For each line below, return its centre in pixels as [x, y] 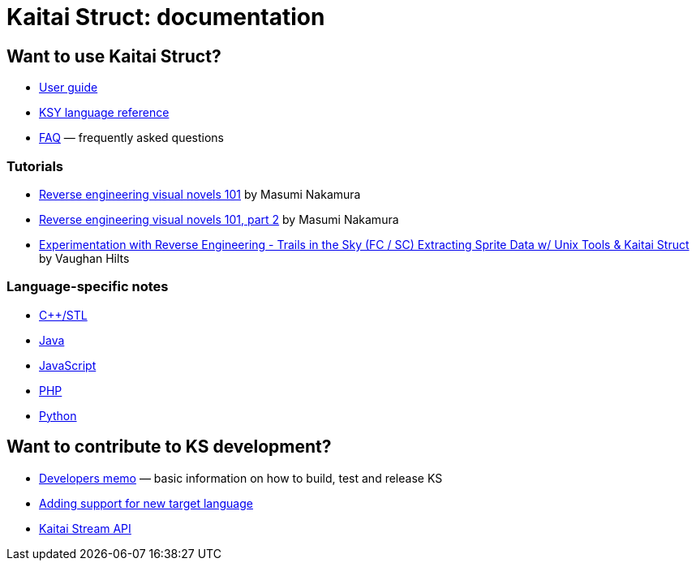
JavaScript [68, 365]
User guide [69, 88]
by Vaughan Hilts [84, 258]
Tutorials [35, 166]
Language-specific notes [88, 287]
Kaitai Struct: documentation [166, 17]
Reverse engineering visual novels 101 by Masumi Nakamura [200, 194]
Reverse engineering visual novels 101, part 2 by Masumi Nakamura [219, 219]
